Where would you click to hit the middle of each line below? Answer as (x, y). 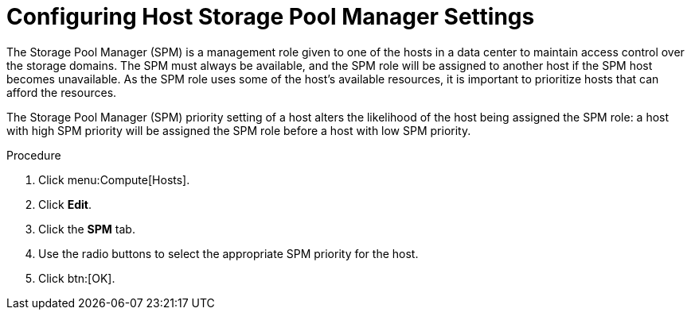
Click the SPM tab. (87, 229)
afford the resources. (62, 92)
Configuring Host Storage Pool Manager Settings (271, 17)
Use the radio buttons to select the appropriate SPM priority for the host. (228, 253)
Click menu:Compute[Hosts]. (114, 179)
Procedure (34, 155)
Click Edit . (65, 204)
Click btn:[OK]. (77, 278)
